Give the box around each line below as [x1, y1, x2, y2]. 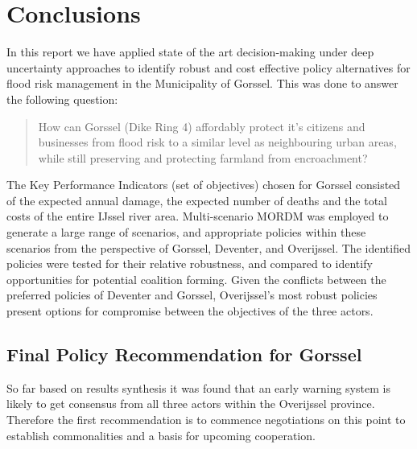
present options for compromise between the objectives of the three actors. [6, 303, 374, 319]
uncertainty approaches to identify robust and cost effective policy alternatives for [6, 59, 411, 76]
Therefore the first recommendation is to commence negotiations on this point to [6, 411, 406, 428]
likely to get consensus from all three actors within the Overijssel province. [6, 395, 375, 412]
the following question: [6, 90, 118, 107]
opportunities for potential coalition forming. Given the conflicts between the [6, 270, 386, 287]
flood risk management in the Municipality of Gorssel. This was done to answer [6, 75, 398, 92]
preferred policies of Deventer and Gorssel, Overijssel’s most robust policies [6, 286, 378, 303]
